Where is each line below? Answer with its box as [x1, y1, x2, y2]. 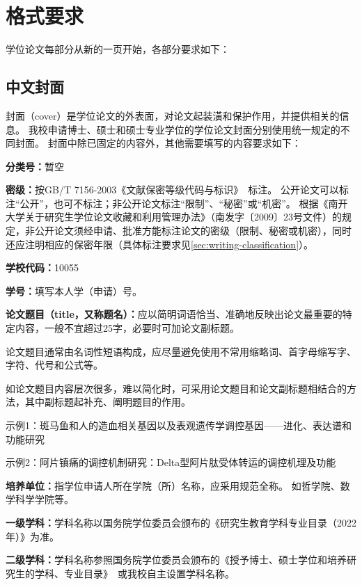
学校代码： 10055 [6, 260, 79, 275]
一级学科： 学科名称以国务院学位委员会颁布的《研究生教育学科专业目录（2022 [6, 515, 356, 529]
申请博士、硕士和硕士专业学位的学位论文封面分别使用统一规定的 [47, 122, 340, 136]
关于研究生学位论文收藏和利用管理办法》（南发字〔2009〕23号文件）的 [24, 209, 342, 224]
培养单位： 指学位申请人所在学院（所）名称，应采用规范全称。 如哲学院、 [6, 478, 340, 492]
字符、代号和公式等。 [6, 358, 103, 372]
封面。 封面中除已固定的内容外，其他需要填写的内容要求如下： [15, 136, 301, 150]
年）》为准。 [6, 529, 59, 543]
